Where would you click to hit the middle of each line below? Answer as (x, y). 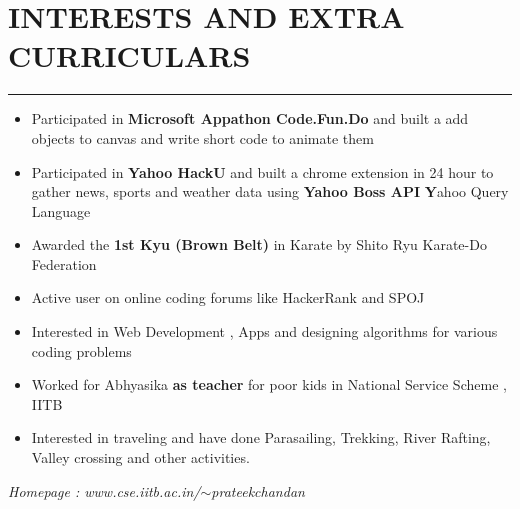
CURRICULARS (129, 55)
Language (61, 210)
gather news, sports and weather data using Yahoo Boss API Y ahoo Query (270, 191)
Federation (64, 263)
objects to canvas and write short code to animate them (202, 137)
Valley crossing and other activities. (140, 457)
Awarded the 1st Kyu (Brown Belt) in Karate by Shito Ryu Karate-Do (259, 244)
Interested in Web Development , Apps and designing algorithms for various (264, 331)
